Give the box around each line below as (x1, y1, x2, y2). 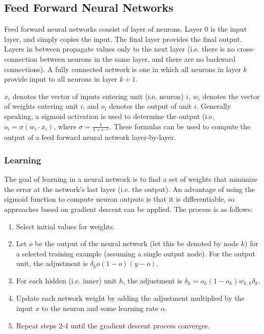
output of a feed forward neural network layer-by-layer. (4, 132, 176, 142)
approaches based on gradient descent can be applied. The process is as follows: (4, 203, 253, 214)
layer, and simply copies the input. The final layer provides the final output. (4, 33, 242, 44)
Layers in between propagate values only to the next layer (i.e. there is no (4, 43, 235, 54)
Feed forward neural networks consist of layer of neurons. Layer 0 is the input (4, 23, 247, 34)
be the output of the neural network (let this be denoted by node (35, 238, 239, 249)
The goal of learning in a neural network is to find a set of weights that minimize (4, 174, 258, 184)
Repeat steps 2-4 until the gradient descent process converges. (16, 320, 210, 330)
